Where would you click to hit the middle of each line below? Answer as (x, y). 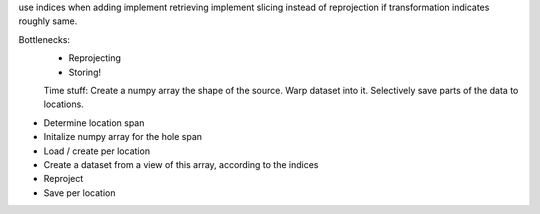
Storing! (85, 72)
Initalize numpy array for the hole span (123, 137)
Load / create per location (96, 151)
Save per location (79, 192)
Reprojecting (95, 58)
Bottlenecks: (44, 39)
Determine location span (94, 122)
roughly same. (48, 21)
